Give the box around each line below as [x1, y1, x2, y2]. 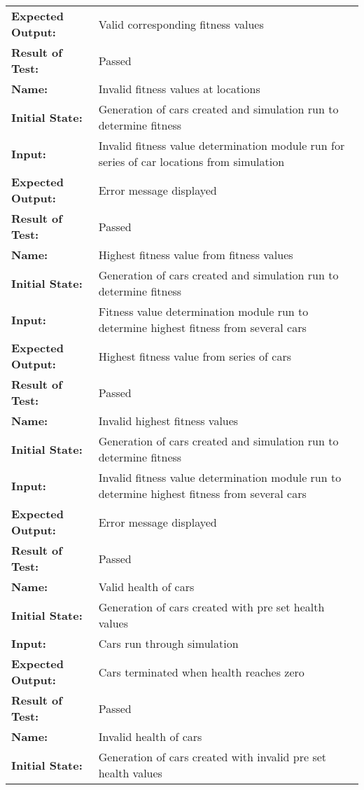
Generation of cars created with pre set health [98, 599, 325, 615]
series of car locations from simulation [98, 153, 285, 169]
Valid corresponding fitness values [98, 15, 264, 32]
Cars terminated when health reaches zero [98, 663, 304, 680]
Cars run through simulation [98, 635, 239, 651]
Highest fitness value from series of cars [98, 347, 291, 364]
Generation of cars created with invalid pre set [98, 749, 327, 765]
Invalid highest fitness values [98, 413, 239, 429]
